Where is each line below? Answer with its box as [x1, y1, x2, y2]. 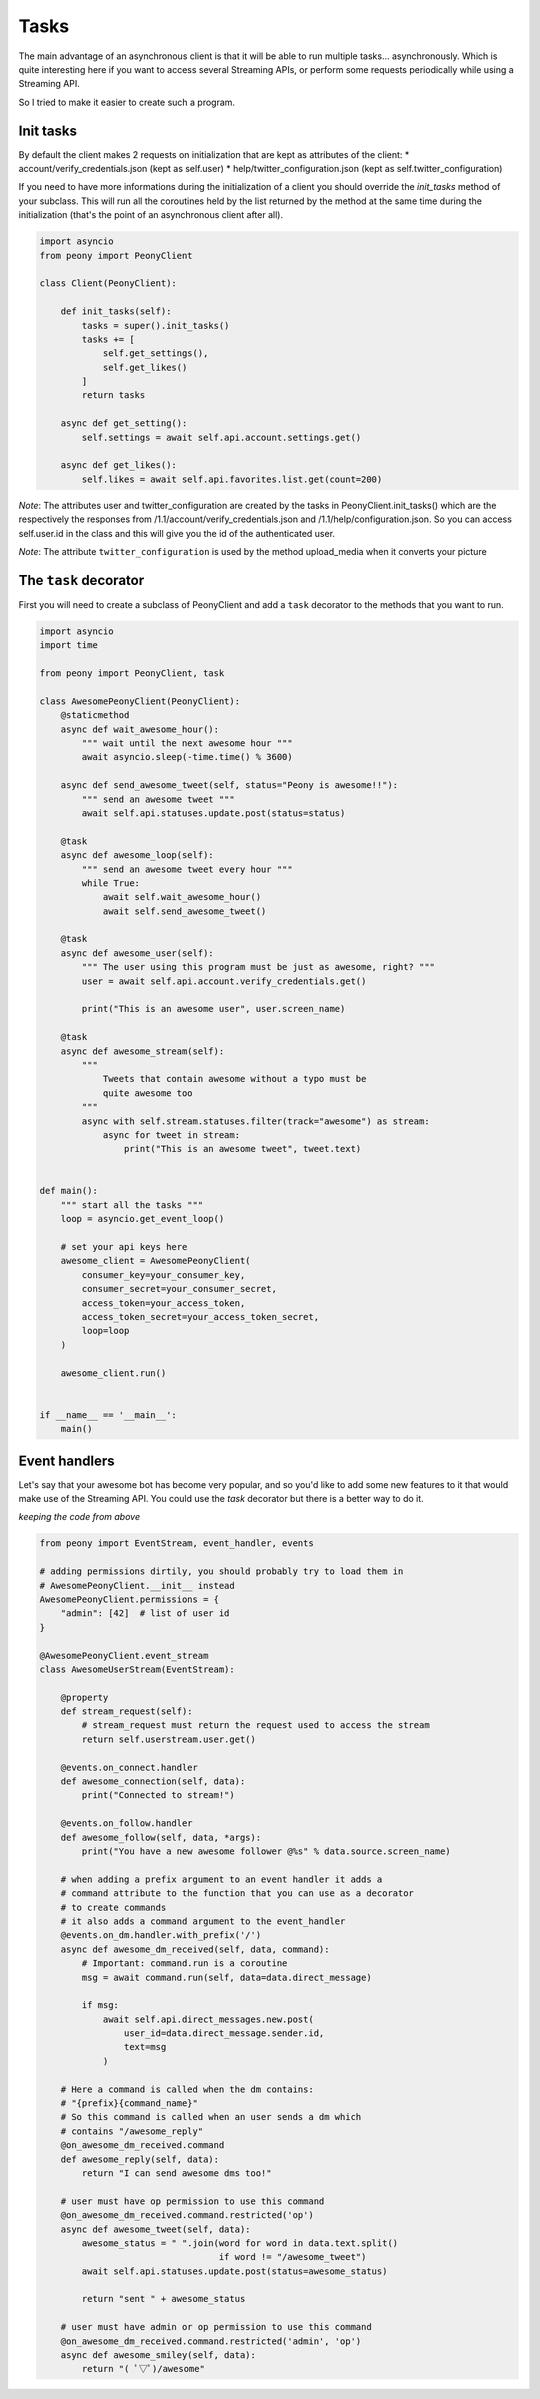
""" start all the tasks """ [60, 1199, 204, 1210]
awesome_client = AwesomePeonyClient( [60, 1255, 251, 1267]
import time [39, 640, 99, 651]
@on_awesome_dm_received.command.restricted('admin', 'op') [60, 2335, 362, 2347]
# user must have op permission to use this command [60, 2195, 325, 2207]
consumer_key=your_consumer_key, [81, 1269, 246, 1280]
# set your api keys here [60, 1241, 188, 1253]
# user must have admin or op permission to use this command [60, 2321, 372, 2333]
